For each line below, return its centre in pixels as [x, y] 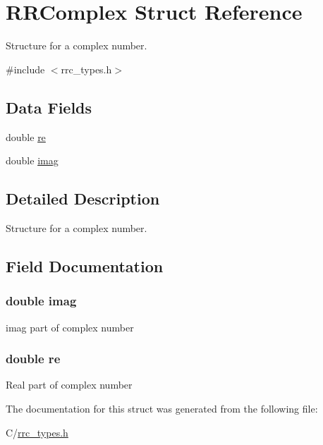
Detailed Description [83, 199]
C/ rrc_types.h [37, 432]
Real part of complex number [69, 385]
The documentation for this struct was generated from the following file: [162, 408]
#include [25, 69]
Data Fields [49, 107]
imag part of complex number [70, 327]
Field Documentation [85, 266]
